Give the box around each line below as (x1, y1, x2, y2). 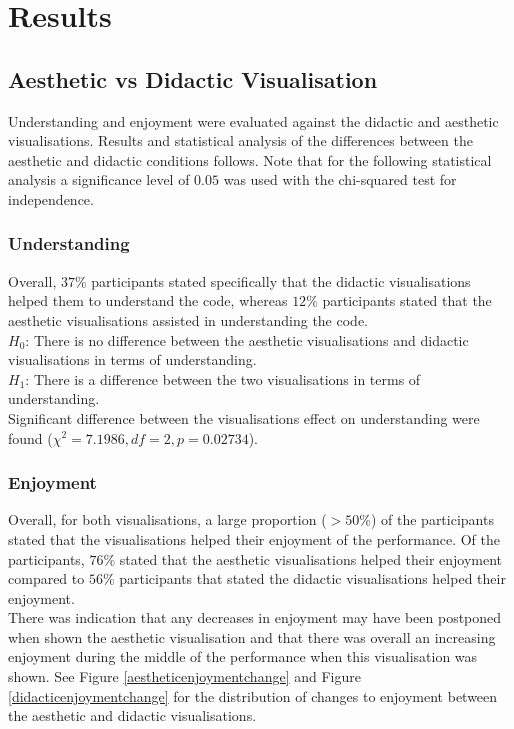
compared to (8, 568, 85, 589)
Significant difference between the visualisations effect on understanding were (8, 407, 480, 428)
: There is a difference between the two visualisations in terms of (25, 368, 421, 389)
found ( (8, 427, 53, 448)
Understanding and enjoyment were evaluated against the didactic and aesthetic (8, 110, 499, 131)
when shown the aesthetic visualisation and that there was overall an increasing (8, 626, 496, 647)
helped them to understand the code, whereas (8, 290, 288, 311)
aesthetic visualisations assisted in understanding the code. (8, 309, 368, 330)
